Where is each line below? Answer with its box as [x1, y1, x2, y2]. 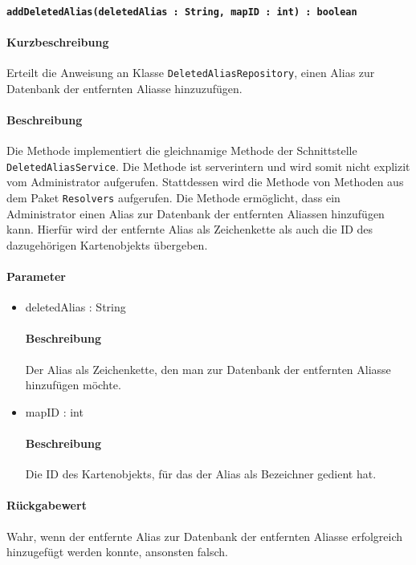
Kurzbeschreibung [6, 33, 109, 50]
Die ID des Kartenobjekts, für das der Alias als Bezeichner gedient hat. [25, 465, 377, 482]
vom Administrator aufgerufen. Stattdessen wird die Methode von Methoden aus [6, 173, 404, 190]
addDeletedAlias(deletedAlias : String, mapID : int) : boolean [6, 6, 357, 18]
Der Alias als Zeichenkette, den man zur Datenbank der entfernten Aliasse [25, 360, 391, 377]
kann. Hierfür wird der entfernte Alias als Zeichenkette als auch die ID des [6, 221, 373, 238]
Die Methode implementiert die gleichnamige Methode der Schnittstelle [6, 142, 357, 159]
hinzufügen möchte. [25, 376, 121, 393]
